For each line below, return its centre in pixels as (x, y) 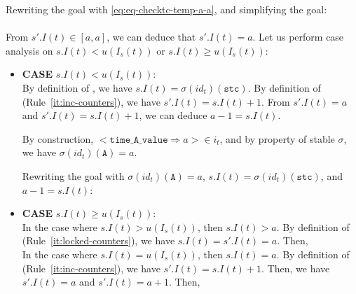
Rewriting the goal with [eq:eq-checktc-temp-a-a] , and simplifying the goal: (166, 9)
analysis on (29, 50)
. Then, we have (296, 268)
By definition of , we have (77, 87)
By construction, (58, 138)
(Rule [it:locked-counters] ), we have (98, 240)
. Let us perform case (298, 37)
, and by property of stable (277, 138)
